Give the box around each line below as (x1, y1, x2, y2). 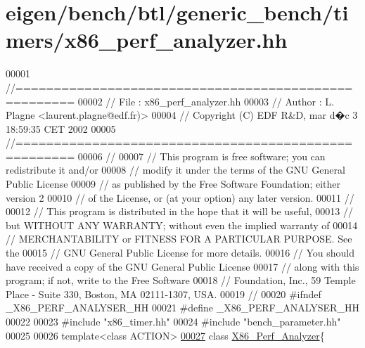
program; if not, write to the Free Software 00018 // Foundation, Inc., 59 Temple (6, 273, 356, 288)
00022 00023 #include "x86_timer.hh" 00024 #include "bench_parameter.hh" (6, 314, 341, 328)
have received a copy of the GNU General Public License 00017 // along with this (6, 259, 359, 273)
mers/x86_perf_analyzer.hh (6, 25, 288, 54)
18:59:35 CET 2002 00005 (6, 121, 116, 136)
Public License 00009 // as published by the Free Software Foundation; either (6, 176, 340, 191)
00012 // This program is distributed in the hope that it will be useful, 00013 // (6, 204, 353, 219)
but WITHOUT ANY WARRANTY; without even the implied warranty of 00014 (6, 217, 358, 232)
